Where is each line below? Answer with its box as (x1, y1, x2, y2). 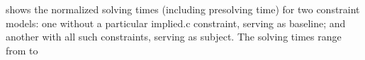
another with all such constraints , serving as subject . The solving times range (6, 29, 342, 44)
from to (6, 43, 38, 57)
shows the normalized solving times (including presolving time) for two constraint (6, 2, 360, 16)
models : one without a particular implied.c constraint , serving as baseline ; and (6, 15, 346, 30)
